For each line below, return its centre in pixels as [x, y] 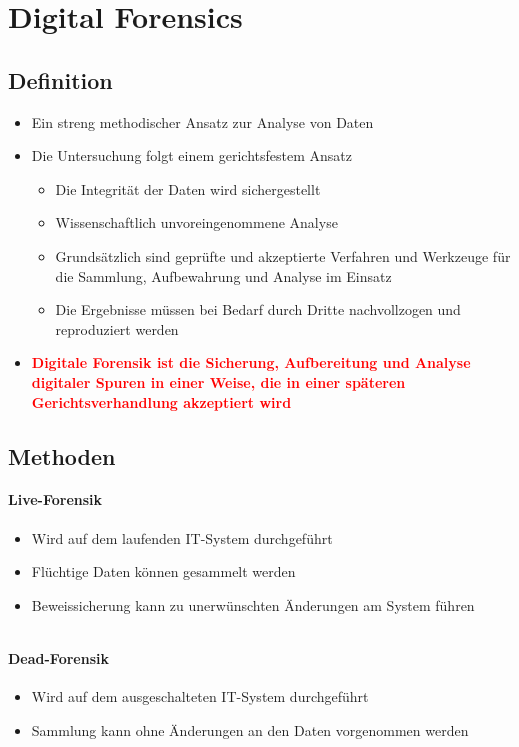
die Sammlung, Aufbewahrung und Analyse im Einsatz [223, 275]
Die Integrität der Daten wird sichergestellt [188, 188]
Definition [60, 79]
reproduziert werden [117, 328]
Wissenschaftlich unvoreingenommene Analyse [196, 222]
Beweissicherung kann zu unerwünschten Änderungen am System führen [253, 604]
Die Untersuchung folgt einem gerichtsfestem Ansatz [192, 155]
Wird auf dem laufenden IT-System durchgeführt [182, 537]
